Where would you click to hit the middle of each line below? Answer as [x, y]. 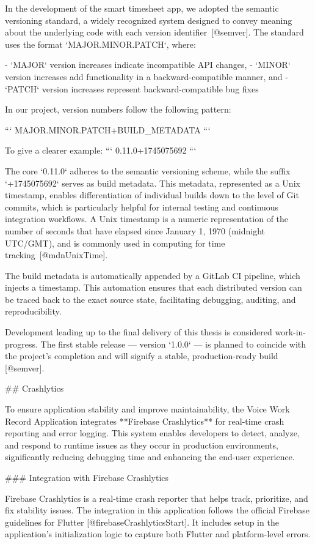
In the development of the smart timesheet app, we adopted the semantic [142, 8]
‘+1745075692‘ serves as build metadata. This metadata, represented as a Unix [153, 183]
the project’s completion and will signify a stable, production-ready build [142, 356]
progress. [21, 344]
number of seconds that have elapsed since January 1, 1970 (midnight [135, 230]
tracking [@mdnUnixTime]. [56, 255]
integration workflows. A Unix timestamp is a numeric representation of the [147, 219]
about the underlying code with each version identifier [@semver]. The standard [154, 32]
